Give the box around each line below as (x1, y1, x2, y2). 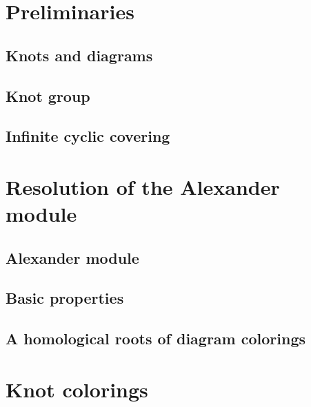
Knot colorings (6, 375, 148, 403)
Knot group (6, 85, 90, 106)
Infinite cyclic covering (6, 125, 170, 147)
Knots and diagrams (6, 44, 153, 65)
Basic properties (6, 287, 124, 309)
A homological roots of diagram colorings (6, 328, 306, 349)
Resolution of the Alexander (6, 172, 280, 200)
